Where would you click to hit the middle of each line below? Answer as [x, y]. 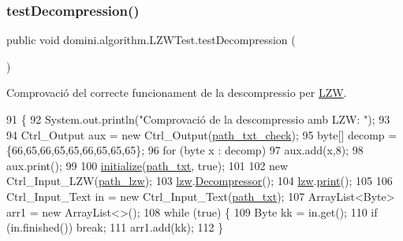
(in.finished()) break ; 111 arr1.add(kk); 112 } [115, 227]
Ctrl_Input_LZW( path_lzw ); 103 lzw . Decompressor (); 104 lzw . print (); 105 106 [200, 181]
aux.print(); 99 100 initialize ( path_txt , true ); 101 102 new [147, 165]
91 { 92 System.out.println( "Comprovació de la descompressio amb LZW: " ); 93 [198, 119]
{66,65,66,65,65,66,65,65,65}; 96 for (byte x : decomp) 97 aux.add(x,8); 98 [185, 150]
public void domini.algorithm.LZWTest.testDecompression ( [151, 40]
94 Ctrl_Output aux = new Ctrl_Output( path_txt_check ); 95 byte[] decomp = [202, 134]
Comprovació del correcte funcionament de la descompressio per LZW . [177, 93]
